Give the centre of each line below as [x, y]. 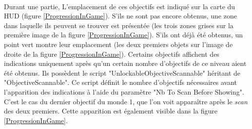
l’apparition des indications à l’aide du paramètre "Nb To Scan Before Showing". [124, 91]
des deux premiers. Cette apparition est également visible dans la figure [111, 111]
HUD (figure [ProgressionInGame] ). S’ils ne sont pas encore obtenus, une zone [120, 16]
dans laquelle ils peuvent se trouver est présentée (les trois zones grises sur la [119, 25]
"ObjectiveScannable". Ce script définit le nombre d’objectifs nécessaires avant [121, 82]
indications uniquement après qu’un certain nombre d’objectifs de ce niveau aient [125, 63]
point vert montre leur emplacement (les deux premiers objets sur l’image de [118, 44]
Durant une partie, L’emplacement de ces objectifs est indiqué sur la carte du [120, 6]
